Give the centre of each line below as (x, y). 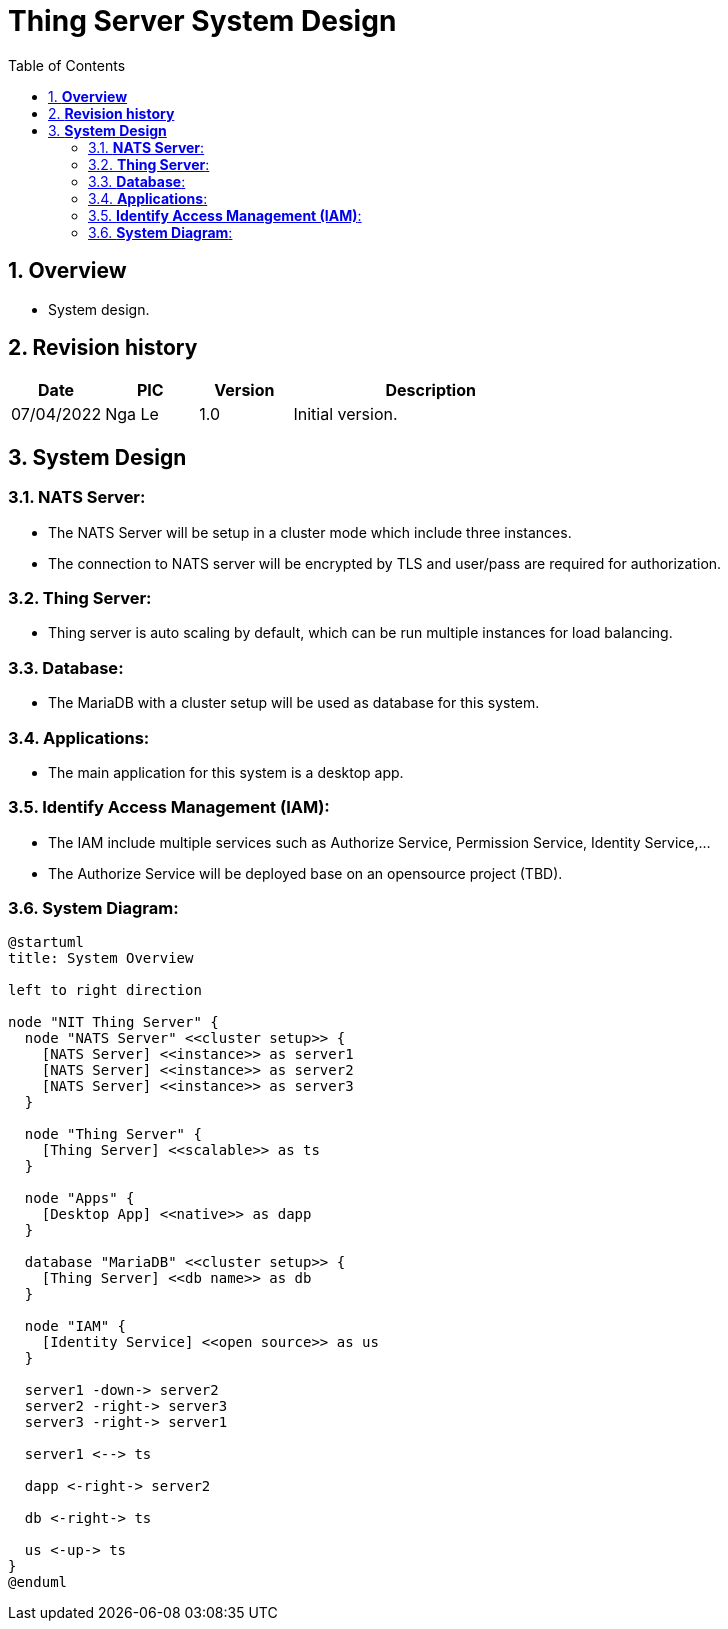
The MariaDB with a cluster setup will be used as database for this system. (294, 703)
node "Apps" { (79, 1198)
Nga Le (132, 414)
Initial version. (345, 414)
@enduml (38, 1582)
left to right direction (105, 990)
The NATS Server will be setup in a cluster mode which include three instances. (310, 532)
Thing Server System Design (202, 21)
